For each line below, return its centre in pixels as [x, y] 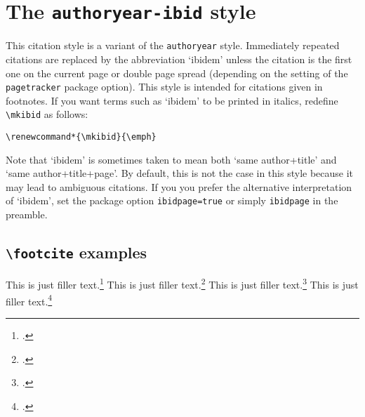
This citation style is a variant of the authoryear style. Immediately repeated [173, 45]
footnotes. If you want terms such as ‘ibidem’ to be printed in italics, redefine [172, 100]
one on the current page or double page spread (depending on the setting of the [177, 73]
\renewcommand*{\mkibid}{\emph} [81, 137]
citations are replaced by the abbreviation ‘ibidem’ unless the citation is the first [179, 59]
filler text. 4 [29, 300]
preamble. [27, 214]
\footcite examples [77, 252]
